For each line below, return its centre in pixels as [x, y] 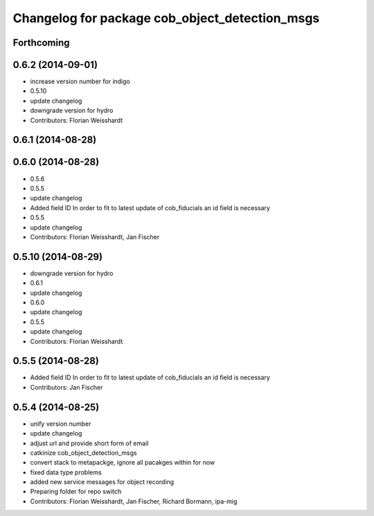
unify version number [61, 424]
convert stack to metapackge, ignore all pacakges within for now [123, 463]
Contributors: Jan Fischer [66, 387]
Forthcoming [41, 43]
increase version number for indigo [80, 81]
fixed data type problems [66, 472]
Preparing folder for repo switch [76, 492]
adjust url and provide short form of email [89, 443]
